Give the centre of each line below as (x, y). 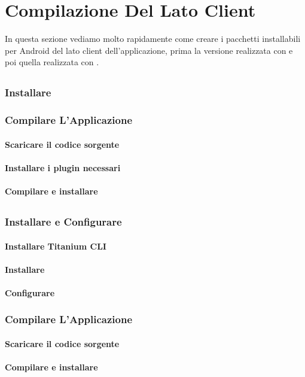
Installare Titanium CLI (56, 246)
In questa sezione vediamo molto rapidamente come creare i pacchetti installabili (153, 39)
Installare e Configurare (63, 222)
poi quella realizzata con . (52, 62)
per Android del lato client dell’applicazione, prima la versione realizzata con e (149, 50)
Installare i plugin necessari (63, 167)
